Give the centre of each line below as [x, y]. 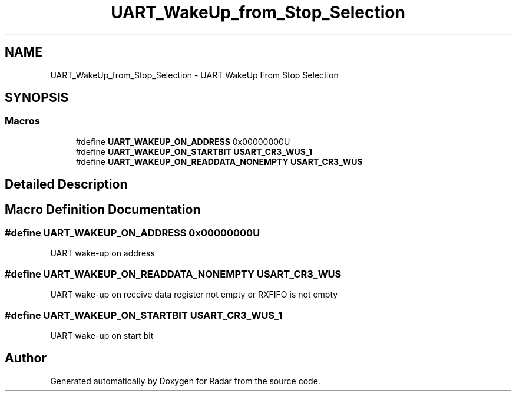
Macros [22, 121]
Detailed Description [66, 184]
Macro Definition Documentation [103, 209]
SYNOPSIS [37, 98]
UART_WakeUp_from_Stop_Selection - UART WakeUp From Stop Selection [194, 75]
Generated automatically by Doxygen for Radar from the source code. [185, 381]
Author [26, 358]
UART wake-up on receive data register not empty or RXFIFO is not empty [194, 295]
